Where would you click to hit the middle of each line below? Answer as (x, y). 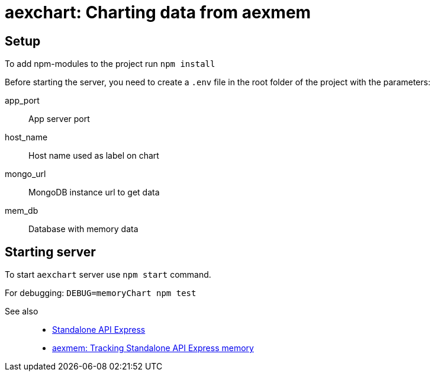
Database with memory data (83, 229)
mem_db (22, 211)
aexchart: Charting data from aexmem (158, 12)
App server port (59, 119)
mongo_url (25, 174)
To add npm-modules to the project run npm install (110, 64)
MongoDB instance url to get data (94, 192)
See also (22, 311)
